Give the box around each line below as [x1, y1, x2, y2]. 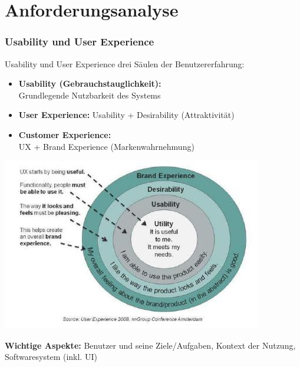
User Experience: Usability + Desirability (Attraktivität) [18, 109, 235, 121]
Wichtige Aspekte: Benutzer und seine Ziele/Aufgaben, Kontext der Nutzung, [5, 339, 296, 351]
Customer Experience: [18, 128, 111, 140]
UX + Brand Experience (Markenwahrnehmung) [18, 140, 194, 152]
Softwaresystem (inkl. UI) [5, 350, 97, 363]
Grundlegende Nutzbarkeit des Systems [18, 89, 161, 101]
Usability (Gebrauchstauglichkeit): [18, 77, 161, 90]
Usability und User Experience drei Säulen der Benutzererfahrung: [5, 57, 245, 70]
